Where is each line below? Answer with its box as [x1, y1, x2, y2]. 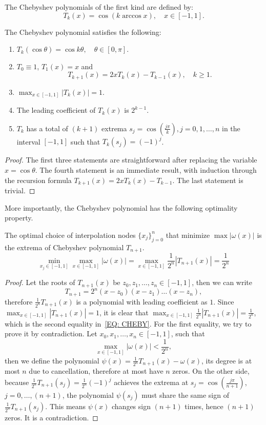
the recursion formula [5, 174, 72, 185]
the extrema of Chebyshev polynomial [5, 241, 124, 252]
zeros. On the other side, [172, 366, 250, 376]
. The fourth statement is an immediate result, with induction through [35, 165, 257, 175]
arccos [122, 12, 141, 19]
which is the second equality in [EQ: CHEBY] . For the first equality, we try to [5, 318, 252, 329]
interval [16, 136, 40, 147]
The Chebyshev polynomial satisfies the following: [5, 26, 161, 37]
